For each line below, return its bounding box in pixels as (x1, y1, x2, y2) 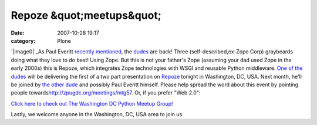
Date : (11, 29, 25, 36)
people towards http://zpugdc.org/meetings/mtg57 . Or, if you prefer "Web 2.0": (11, 89, 201, 96)
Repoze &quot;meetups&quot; (11, 9, 161, 22)
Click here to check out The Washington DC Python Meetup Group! (11, 100, 173, 107)
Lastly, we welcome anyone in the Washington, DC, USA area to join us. (11, 111, 184, 118)
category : (11, 37, 36, 44)
